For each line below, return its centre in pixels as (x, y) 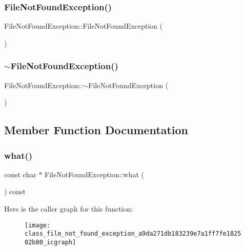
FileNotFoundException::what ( (94, 174)
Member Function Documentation (96, 130)
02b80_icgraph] (50, 242)
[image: (38, 225)
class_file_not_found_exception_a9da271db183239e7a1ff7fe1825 (133, 234)
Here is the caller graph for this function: (69, 209)
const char (20, 174)
